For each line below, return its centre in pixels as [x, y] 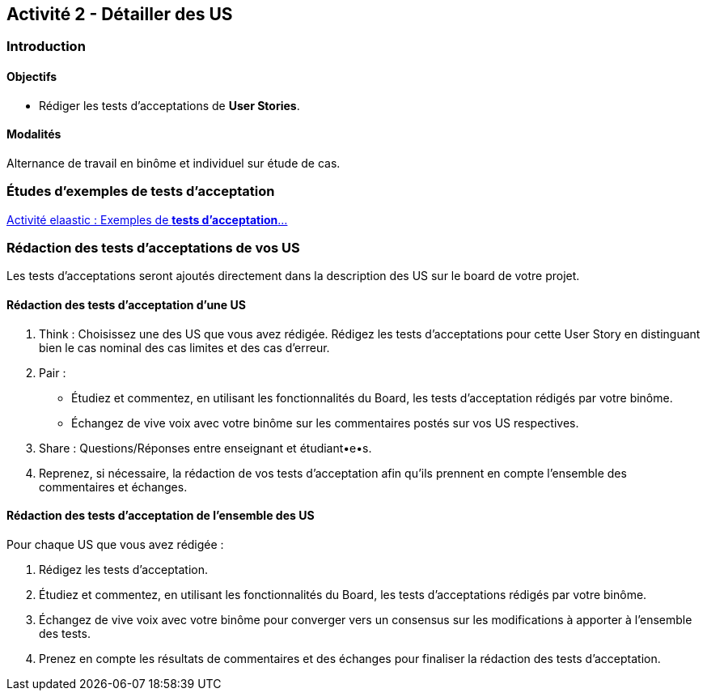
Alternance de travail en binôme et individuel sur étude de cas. [174, 163]
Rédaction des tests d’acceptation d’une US [126, 304]
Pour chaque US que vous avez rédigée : [115, 544]
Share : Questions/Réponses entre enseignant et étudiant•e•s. [205, 448]
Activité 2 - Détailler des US [120, 14]
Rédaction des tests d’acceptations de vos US [153, 247]
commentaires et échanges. [113, 487]
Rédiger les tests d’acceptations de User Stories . [169, 105]
